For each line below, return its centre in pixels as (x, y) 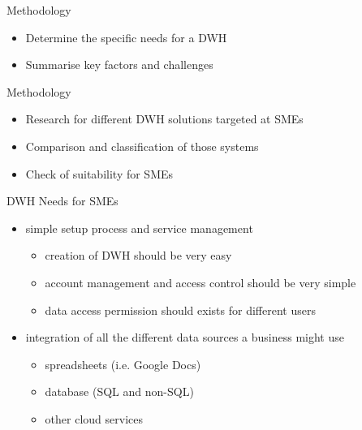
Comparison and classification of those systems (142, 146)
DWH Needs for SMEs (62, 201)
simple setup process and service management (139, 228)
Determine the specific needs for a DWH (126, 37)
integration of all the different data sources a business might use (185, 337)
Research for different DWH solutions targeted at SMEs (164, 119)
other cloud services (94, 418)
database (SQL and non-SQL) (119, 391)
